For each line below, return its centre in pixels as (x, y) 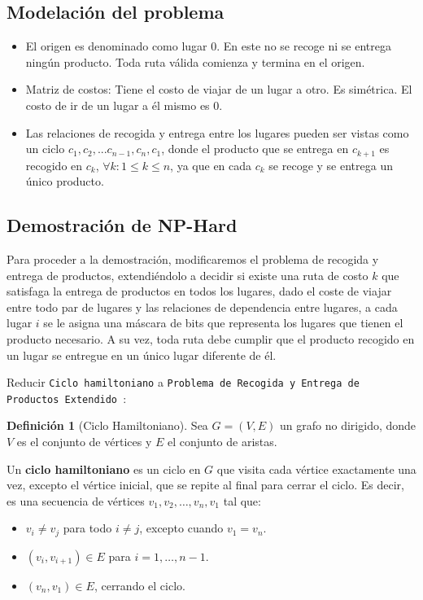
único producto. (65, 181)
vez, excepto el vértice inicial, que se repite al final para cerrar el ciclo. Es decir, (206, 485)
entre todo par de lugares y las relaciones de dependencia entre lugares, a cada (202, 307)
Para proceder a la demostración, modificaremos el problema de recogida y (193, 259)
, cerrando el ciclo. (140, 585)
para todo (87, 528)
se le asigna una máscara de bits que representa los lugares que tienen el (223, 323)
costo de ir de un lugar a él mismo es (118, 105)
